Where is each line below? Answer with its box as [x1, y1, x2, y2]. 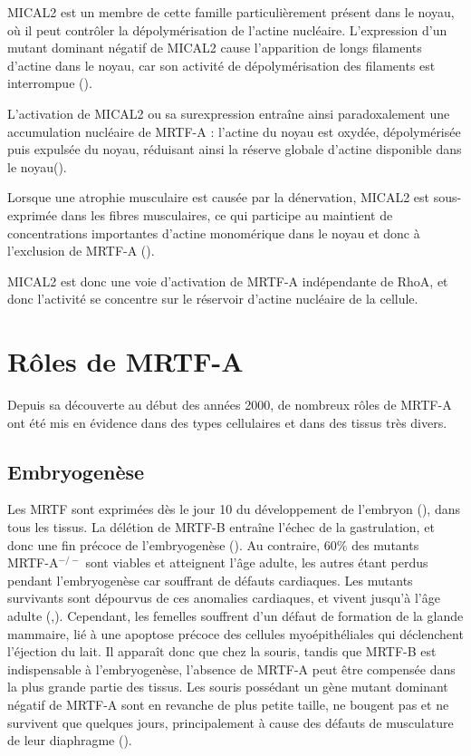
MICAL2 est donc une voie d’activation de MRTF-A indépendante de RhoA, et [7, 271, 448, 290]
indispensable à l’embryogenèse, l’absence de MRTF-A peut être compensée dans [7, 659, 456, 678]
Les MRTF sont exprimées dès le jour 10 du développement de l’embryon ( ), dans [7, 499, 461, 519]
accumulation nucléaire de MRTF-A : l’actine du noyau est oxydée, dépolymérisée [7, 121, 461, 141]
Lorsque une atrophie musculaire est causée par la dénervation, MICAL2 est [7, 188, 430, 207]
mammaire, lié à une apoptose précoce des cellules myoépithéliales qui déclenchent [7, 624, 464, 643]
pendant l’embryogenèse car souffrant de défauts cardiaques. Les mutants [7, 570, 413, 589]
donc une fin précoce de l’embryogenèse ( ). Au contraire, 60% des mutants [7, 535, 419, 554]
